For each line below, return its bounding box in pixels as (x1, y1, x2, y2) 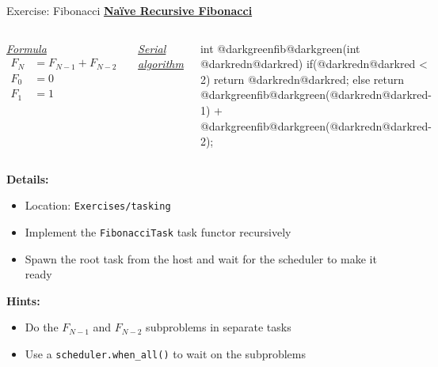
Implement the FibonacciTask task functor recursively (25, 224, 291, 240)
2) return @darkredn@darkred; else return (200, 70, 405, 87)
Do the (25, 319, 59, 335)
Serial (138, 40, 166, 56)
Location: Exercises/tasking (25, 197, 171, 214)
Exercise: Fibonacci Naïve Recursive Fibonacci (6, 2, 253, 18)
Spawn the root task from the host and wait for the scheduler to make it (25, 250, 377, 267)
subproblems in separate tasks (146, 319, 291, 335)
